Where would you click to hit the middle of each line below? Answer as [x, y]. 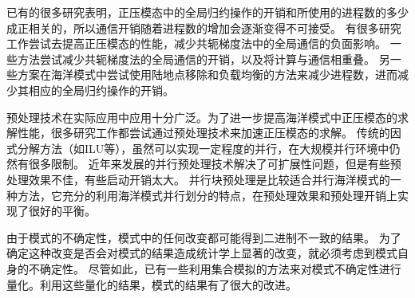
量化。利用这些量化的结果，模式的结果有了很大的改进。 [152, 284]
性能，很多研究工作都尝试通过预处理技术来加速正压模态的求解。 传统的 [204, 133]
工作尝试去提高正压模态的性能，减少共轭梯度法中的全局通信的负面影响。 [196, 43]
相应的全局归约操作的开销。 [101, 90]
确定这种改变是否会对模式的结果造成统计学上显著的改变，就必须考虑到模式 [202, 253]
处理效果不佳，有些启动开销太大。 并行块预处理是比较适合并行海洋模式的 [198, 179]
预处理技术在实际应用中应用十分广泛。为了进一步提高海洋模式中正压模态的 [202, 117]
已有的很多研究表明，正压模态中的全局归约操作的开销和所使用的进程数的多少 [207, 12]
